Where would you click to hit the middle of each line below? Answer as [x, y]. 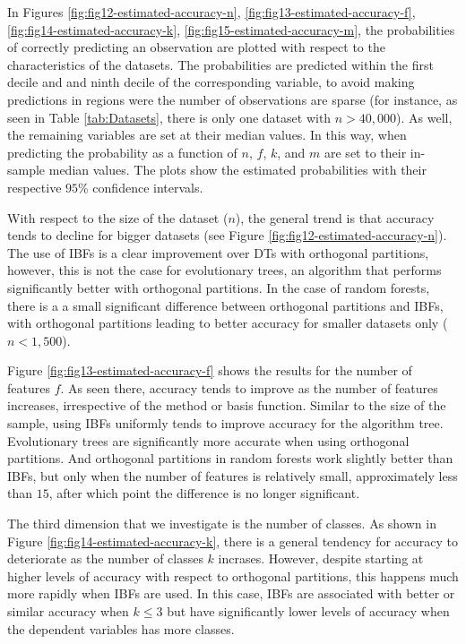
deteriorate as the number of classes [105, 558]
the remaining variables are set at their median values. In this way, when [207, 135]
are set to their [366, 152]
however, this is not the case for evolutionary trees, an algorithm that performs [224, 270]
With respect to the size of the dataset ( [118, 217]
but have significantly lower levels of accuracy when [308, 611]
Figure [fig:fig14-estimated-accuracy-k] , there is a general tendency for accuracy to [233, 541]
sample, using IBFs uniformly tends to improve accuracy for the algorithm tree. [225, 423]
